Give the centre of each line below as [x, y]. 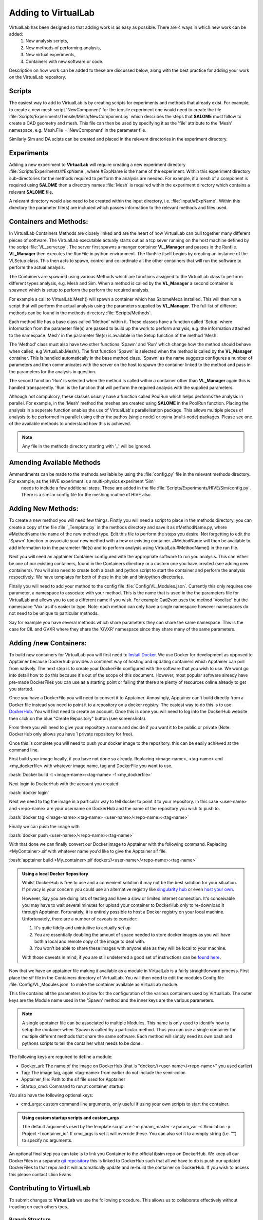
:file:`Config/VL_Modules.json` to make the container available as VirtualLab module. [94, 984]
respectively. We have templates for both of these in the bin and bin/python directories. [97, 577]
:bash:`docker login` [29, 793]
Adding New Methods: [44, 509]
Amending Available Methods [55, 463]
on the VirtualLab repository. [38, 77]
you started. [21, 689]
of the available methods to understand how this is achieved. [70, 424]
